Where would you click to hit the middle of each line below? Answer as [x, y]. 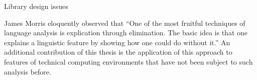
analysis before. [28, 71]
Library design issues [36, 6]
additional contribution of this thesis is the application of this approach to [118, 52]
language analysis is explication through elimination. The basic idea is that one [126, 33]
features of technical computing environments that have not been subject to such [128, 61]
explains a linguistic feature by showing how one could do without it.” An [117, 42]
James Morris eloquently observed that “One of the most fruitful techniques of [125, 23]
